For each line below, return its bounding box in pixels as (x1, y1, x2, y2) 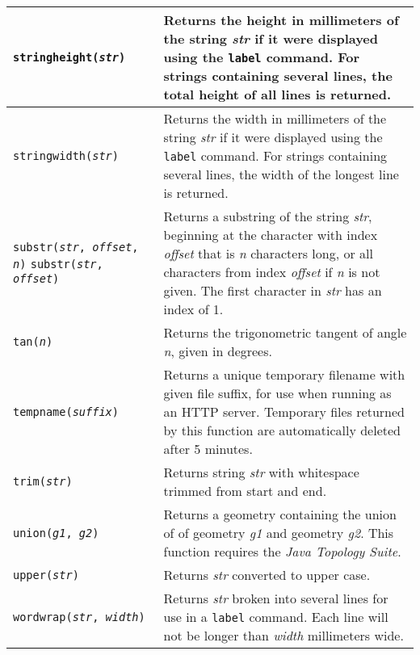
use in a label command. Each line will (163, 607, 388, 626)
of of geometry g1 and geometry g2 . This (163, 523, 394, 542)
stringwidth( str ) (13, 149, 119, 162)
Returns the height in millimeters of (163, 10, 399, 29)
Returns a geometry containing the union (163, 505, 397, 523)
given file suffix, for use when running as (163, 384, 392, 402)
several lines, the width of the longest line (163, 165, 399, 183)
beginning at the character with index (163, 225, 378, 244)
